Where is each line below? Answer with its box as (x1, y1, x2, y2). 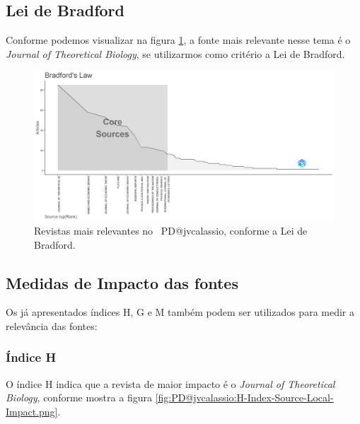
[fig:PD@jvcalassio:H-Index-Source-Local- (155, 390, 334, 405)
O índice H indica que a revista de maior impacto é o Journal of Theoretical (6, 376, 335, 391)
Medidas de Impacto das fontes (6, 271, 238, 293)
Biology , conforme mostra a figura (6, 390, 152, 405)
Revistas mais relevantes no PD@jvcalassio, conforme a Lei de (34, 223, 308, 237)
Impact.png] (6, 404, 58, 418)
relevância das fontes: (6, 318, 98, 333)
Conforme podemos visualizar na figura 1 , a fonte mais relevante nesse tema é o (6, 33, 351, 47)
